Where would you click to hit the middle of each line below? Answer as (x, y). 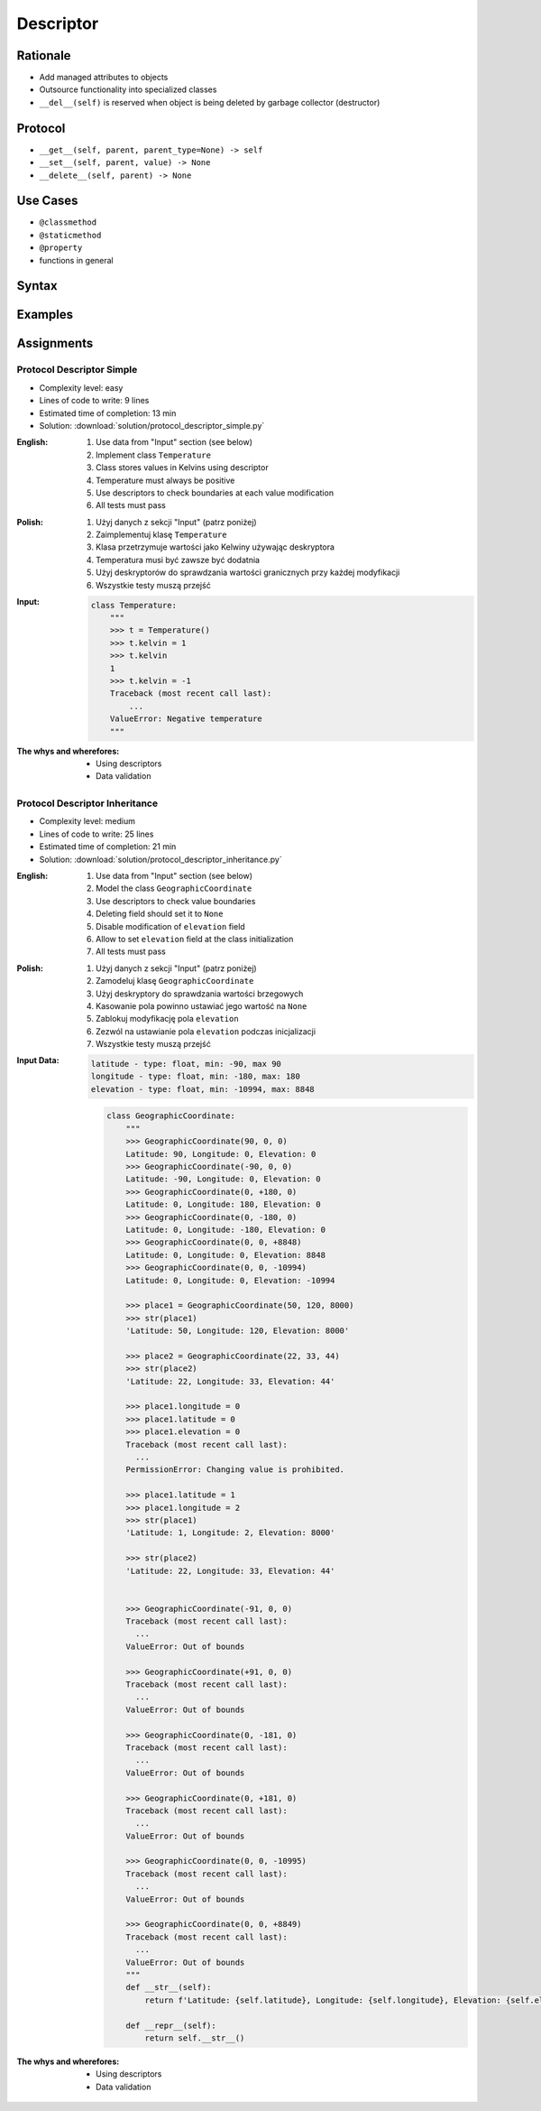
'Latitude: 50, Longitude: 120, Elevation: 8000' (238, 1331)
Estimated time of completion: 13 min (108, 413)
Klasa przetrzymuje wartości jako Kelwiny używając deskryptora (215, 547)
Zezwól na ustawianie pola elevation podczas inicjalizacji (206, 1031)
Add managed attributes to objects (104, 78)
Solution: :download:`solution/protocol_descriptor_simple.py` (152, 425)
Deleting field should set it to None (160, 914)
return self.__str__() (195, 2038)
